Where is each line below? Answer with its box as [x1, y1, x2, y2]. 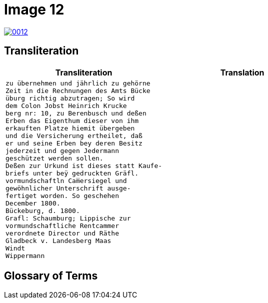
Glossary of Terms [4, 269, 98, 282]
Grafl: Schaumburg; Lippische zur [5, 214, 131, 222]
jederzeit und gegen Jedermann [5, 146, 119, 154]
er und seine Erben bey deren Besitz [5, 139, 142, 147]
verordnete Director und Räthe [5, 229, 119, 237]
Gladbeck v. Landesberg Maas [5, 236, 111, 244]
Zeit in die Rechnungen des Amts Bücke [5, 86, 150, 94]
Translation [220, 67, 264, 77]
